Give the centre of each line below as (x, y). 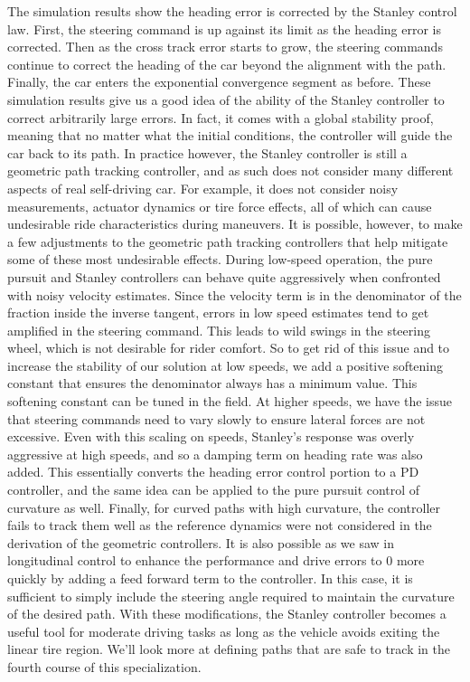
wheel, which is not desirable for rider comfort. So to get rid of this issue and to (229, 348)
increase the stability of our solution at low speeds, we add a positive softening (226, 365)
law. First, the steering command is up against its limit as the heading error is (225, 28)
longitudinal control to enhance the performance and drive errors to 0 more (216, 560)
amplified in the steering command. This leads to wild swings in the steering (219, 330)
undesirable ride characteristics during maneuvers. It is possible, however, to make (235, 224)
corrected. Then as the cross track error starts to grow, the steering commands (225, 47)
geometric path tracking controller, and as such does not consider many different (230, 170)
